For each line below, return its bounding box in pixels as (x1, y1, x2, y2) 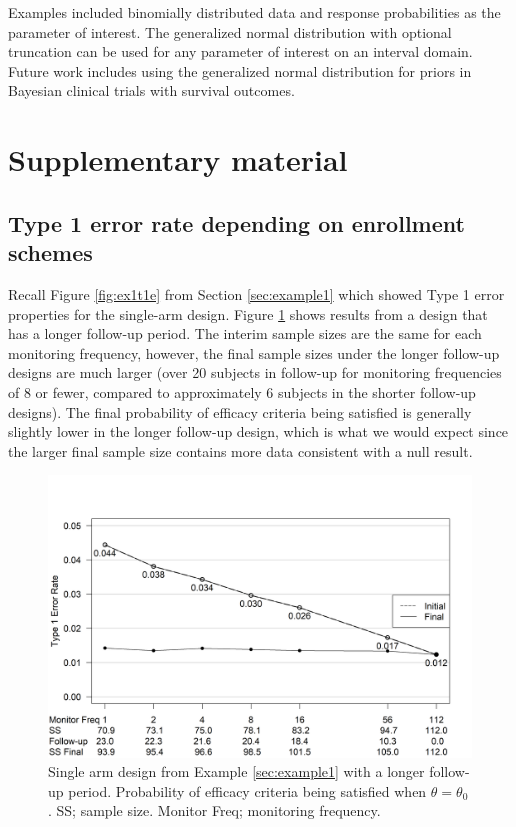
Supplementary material (8, 139, 348, 180)
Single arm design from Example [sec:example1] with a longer (48, 761, 425, 782)
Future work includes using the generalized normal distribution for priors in (8, 60, 472, 81)
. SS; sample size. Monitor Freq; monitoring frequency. (48, 800, 381, 821)
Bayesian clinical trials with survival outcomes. (8, 80, 295, 101)
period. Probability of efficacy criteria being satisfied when (68, 780, 427, 801)
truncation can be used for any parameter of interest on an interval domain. (8, 41, 473, 62)
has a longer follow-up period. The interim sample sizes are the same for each (8, 323, 482, 344)
